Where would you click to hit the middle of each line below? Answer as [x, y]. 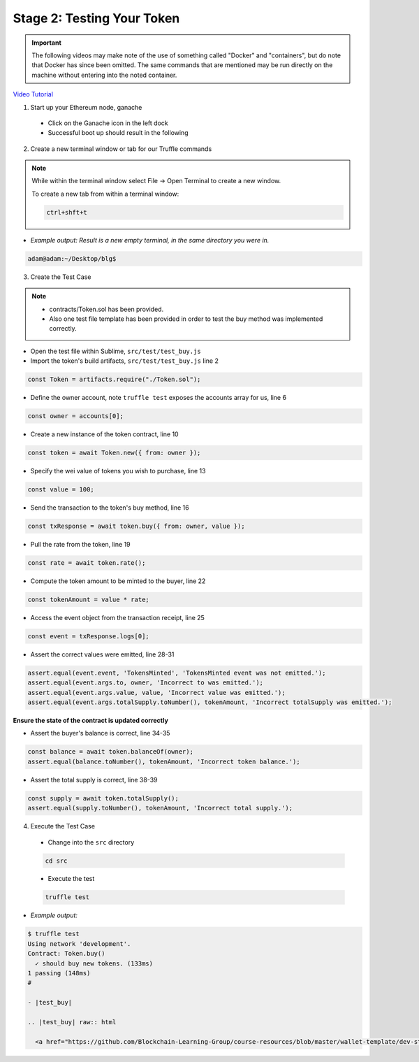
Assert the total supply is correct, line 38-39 [94, 780]
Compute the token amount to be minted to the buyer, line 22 [118, 581]
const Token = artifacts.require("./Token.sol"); [114, 380]
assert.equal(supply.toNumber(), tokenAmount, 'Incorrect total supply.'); [160, 808]
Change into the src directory [91, 842]
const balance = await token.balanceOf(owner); [110, 752]
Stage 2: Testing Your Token [96, 18]
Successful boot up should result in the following [118, 133]
